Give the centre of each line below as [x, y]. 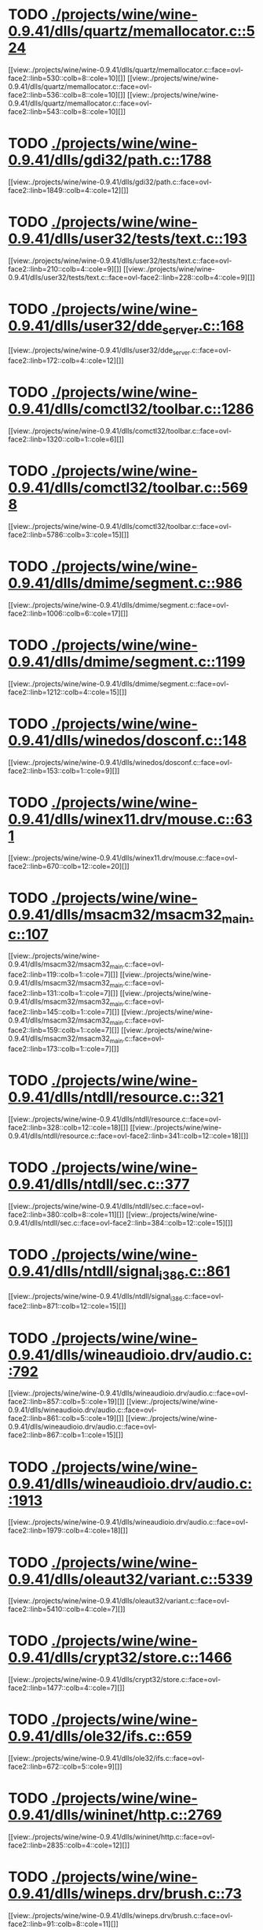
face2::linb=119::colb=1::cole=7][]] [63, 974]
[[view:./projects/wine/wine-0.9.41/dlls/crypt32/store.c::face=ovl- [115, 1680]
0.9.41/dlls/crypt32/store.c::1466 [120, 1658]
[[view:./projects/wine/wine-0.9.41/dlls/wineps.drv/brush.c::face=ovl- [121, 1916]
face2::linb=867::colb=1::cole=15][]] [66, 1435]
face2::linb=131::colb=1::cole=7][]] [63, 993]
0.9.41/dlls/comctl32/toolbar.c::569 [128, 488]
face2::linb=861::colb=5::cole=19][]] [66, 1418]
